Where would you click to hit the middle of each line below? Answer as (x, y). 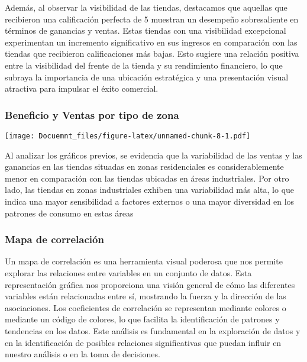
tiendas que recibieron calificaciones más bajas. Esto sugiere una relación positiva (152, 54)
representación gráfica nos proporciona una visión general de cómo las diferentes (150, 284)
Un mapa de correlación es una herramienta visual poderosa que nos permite (144, 261)
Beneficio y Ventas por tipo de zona (92, 114)
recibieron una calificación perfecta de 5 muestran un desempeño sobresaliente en (152, 19)
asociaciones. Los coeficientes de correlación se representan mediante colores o (146, 307)
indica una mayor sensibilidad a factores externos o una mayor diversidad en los (150, 201)
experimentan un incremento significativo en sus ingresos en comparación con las (151, 42)
